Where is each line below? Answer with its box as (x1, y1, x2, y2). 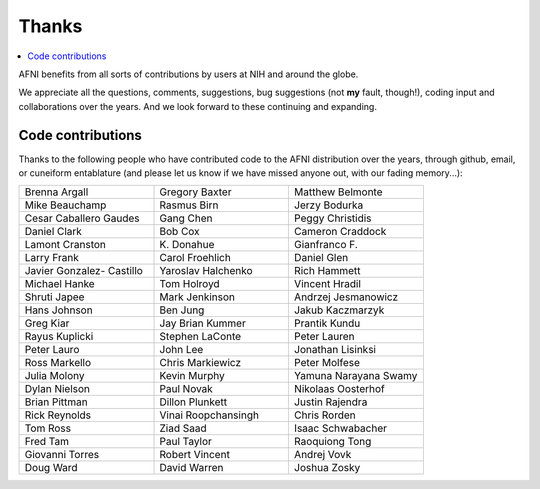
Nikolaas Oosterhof (293, 382, 385, 396)
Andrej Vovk (293, 448, 352, 462)
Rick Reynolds (24, 408, 92, 422)
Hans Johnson (24, 303, 94, 317)
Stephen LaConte (159, 330, 242, 344)
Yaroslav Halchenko (159, 264, 254, 278)
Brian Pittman (24, 395, 89, 409)
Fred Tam (24, 435, 70, 449)
